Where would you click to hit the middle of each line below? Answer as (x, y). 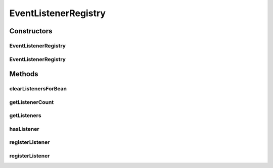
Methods (24, 74)
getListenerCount (32, 102)
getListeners (25, 116)
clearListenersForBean (38, 89)
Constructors (31, 31)
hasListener (24, 129)
